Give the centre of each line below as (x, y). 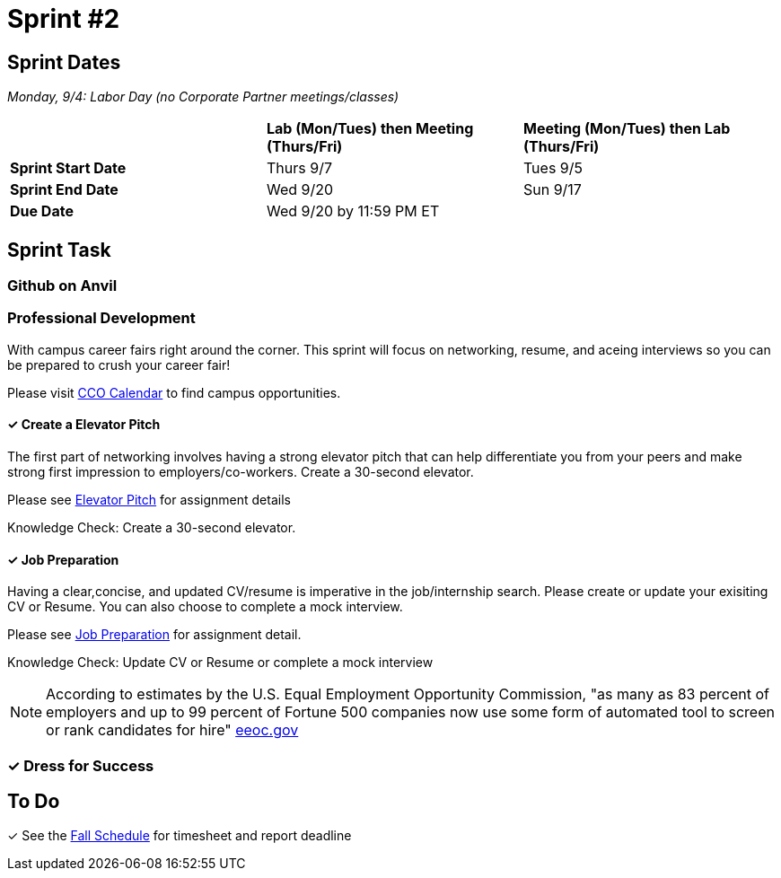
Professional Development (101, 318)
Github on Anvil (62, 286)
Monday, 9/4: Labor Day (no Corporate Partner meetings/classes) (203, 97)
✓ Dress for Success (81, 765)
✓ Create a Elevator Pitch (84, 425)
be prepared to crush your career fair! (119, 364)
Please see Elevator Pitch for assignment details (149, 499)
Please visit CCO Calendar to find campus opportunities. (174, 392)
